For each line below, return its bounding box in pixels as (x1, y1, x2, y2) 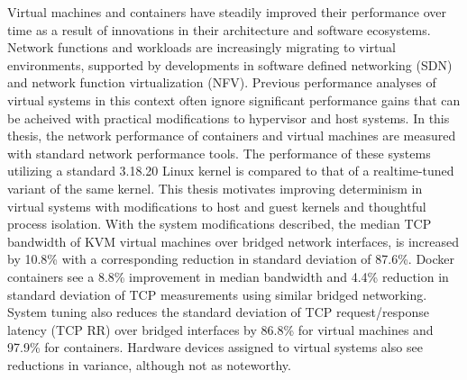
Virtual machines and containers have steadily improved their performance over (7, 3, 447, 21)
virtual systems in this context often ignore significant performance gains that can (7, 90, 461, 109)
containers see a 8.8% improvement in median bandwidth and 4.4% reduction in (7, 267, 449, 285)
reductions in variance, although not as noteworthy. (7, 355, 291, 374)
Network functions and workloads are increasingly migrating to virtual (7, 38, 397, 57)
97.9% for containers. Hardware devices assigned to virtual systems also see (7, 338, 423, 357)
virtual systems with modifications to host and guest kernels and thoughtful (7, 196, 426, 215)
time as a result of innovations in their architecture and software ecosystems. (7, 20, 431, 39)
